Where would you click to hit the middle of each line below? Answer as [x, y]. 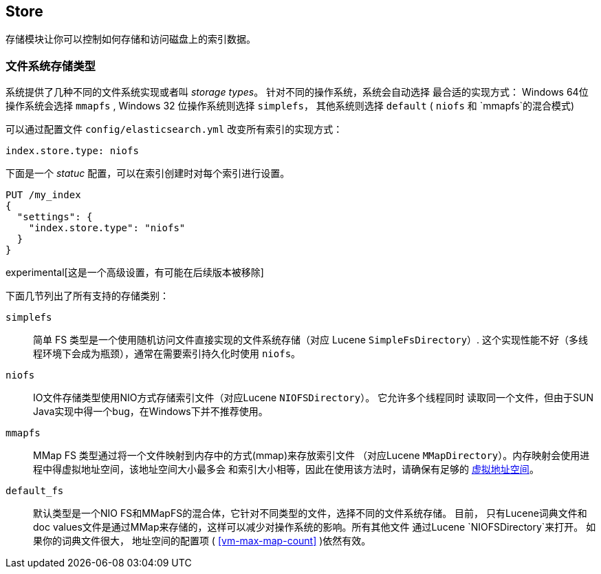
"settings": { [55, 217]
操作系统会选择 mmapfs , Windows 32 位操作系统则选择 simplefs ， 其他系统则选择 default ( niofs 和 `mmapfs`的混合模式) [290, 106]
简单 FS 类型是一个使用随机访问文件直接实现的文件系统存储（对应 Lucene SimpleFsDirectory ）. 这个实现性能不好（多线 [311, 340]
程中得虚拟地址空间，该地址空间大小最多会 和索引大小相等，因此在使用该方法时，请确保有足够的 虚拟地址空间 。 [286, 469]
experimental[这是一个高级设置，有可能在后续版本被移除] [135, 273]
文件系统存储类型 [51, 66]
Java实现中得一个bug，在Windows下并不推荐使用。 [151, 412]
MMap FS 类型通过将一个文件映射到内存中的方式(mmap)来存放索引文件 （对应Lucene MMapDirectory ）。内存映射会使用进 [312, 456]
